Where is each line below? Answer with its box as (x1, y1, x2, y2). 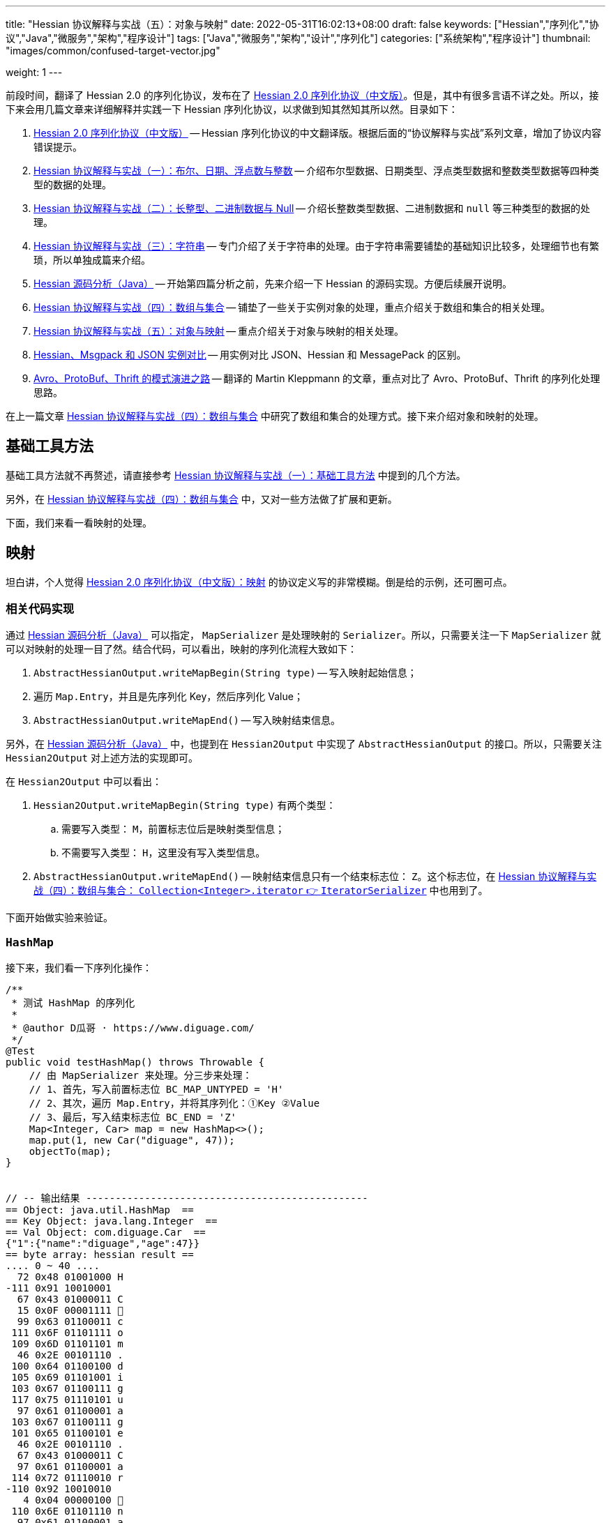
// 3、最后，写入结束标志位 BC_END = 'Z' (29, 1112, 237, 1123)
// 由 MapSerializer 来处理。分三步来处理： (29, 1070, 252, 1082)
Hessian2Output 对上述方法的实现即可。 (6, 752, 198, 764)
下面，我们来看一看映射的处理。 (6, 516, 152, 529)
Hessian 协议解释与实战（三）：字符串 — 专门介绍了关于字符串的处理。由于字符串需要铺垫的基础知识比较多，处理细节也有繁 (33, 240, 599, 252)
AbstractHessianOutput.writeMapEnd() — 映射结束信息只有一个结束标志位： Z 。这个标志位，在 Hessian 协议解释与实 (33, 870, 597, 883)
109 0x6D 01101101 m (11, 1338, 123, 1350)
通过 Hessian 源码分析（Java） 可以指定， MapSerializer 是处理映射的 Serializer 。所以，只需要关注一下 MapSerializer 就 (6, 629, 601, 642)
